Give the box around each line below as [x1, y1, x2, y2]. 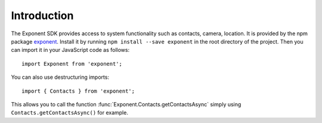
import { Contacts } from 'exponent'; [21, 87, 135, 94]
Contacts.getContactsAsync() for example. [11, 109, 128, 116]
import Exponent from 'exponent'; [21, 60, 122, 67]
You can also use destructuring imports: [11, 73, 110, 81]
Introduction [11, 9, 74, 22]
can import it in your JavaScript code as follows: [11, 47, 130, 54]
